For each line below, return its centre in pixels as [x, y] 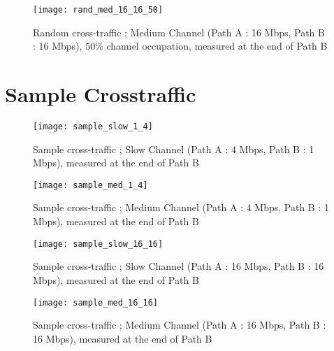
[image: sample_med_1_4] [90, 185]
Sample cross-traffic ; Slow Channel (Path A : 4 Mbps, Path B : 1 [174, 149]
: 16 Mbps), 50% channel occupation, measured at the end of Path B [180, 46]
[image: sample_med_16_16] [95, 302]
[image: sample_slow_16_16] [98, 244]
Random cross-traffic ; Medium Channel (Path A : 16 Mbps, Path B [179, 32]
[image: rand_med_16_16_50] [98, 10]
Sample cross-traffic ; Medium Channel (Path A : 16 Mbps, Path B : [180, 325]
